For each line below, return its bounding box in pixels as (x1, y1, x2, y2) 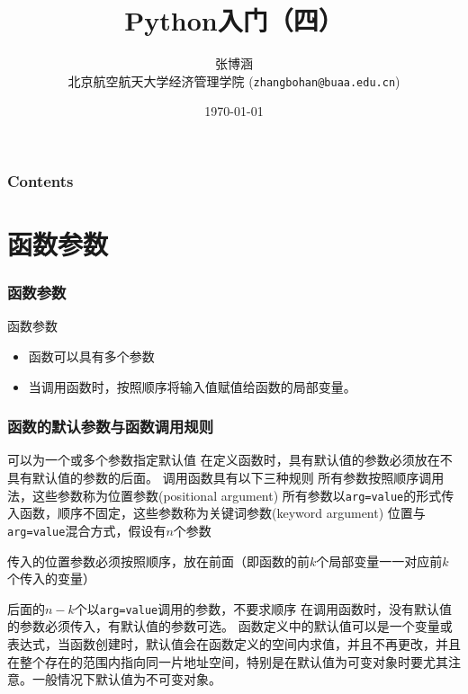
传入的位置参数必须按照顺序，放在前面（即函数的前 (7, 551, 310, 570)
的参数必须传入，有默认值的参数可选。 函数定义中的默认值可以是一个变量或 (7, 617, 453, 636)
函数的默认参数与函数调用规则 (7, 415, 214, 438)
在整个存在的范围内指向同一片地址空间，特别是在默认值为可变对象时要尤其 (7, 652, 448, 671)
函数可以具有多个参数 (28, 347, 155, 366)
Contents (7, 169, 74, 191)
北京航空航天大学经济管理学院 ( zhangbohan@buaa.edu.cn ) (67, 71, 400, 90)
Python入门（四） (124, 2, 344, 39)
